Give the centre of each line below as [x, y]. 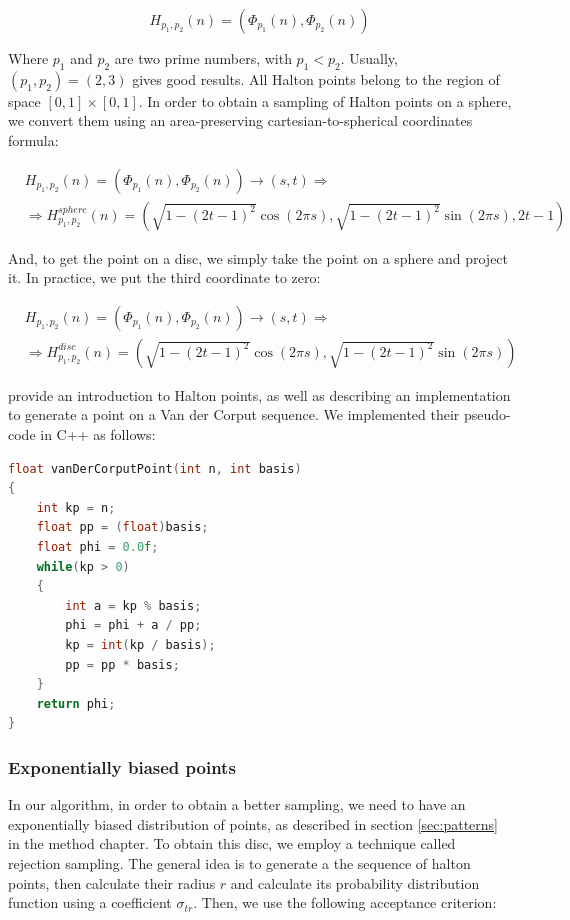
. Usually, [369, 58]
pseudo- [487, 414]
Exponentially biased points [122, 766]
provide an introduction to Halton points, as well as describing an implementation [259, 394]
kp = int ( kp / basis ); [140, 645]
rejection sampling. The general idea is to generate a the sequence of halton [239, 862]
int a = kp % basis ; [133, 605]
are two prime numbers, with [203, 58]
